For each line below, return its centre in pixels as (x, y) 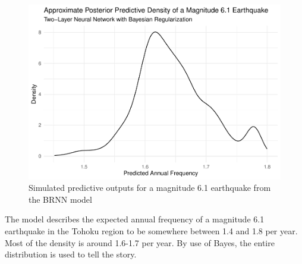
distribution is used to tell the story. (71, 254)
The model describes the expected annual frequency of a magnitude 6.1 (135, 219)
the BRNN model (60, 199)
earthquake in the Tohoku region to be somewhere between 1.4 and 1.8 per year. (151, 230)
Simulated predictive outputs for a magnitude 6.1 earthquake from (150, 188)
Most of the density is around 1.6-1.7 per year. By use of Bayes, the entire (140, 242)
